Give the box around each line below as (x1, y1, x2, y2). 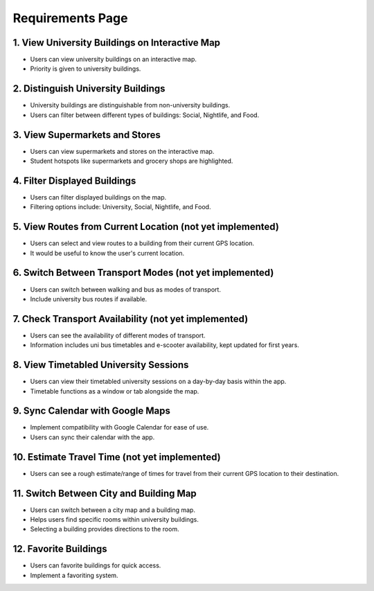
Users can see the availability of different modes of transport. (30, 331, 206, 339)
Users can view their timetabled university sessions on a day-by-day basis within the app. (30, 378, 287, 386)
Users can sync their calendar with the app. (30, 433, 155, 441)
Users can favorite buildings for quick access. (30, 561, 161, 570)
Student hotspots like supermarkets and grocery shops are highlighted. (30, 157, 233, 166)
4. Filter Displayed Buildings (12, 175, 136, 186)
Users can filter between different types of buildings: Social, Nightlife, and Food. (30, 111, 260, 119)
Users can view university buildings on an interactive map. (30, 55, 197, 64)
